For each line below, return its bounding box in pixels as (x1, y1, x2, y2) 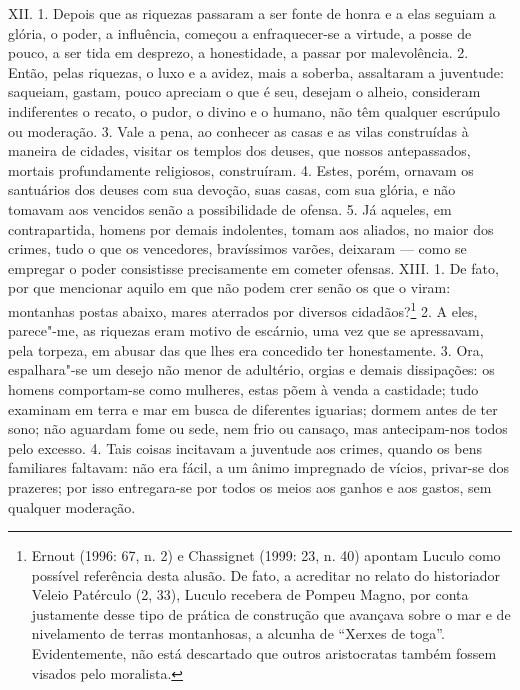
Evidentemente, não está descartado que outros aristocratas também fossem (31, 643, 497, 664)
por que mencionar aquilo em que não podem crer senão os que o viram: (8, 277, 451, 298)
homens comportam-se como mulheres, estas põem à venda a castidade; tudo (8, 378, 479, 399)
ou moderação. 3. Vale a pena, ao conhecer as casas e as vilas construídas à (8, 120, 469, 141)
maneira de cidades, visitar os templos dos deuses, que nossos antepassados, (8, 140, 471, 161)
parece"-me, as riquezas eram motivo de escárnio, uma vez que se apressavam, (8, 320, 484, 341)
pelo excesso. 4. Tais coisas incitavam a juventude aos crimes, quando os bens (8, 437, 482, 458)
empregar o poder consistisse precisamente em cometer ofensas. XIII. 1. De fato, (8, 257, 499, 278)
